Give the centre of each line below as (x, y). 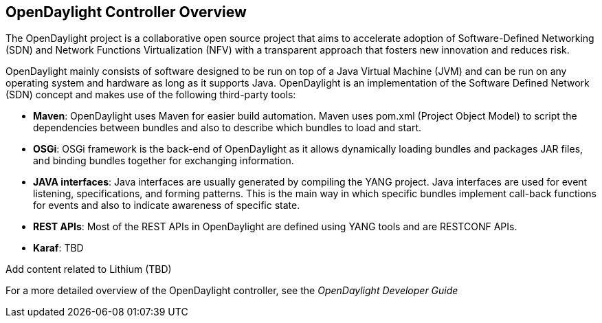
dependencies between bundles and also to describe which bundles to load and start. (227, 128)
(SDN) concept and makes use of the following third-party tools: (151, 95)
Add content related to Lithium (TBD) (89, 269)
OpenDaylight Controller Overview (126, 12)
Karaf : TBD (58, 248)
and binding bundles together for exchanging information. (164, 161)
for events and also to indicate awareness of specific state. (167, 205)
